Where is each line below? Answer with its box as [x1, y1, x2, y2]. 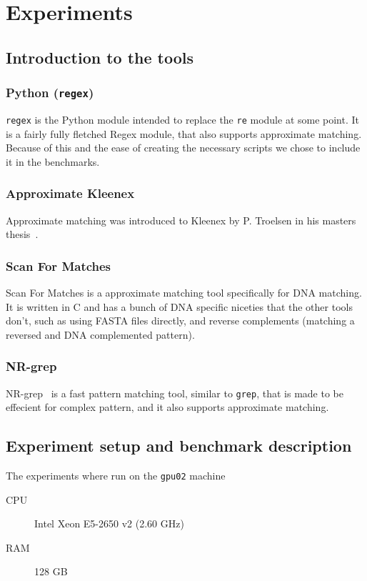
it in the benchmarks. [6, 154, 100, 169]
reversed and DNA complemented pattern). [6, 327, 195, 342]
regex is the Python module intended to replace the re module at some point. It [6, 111, 360, 126]
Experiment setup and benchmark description [6, 434, 352, 457]
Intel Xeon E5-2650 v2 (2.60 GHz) [34, 516, 184, 531]
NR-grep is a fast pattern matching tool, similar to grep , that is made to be [6, 385, 343, 400]
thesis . [6, 227, 39, 242]
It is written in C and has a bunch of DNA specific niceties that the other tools [6, 299, 353, 314]
